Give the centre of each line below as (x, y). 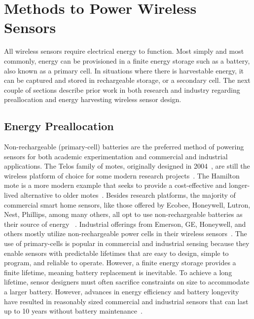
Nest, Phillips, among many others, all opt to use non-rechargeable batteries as (123, 214)
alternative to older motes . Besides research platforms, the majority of (128, 195)
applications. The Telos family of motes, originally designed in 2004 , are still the (127, 166)
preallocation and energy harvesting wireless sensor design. (93, 99)
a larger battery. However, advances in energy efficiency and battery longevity (122, 291)
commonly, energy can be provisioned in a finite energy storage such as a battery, (127, 60)
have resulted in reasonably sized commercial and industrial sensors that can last (126, 301)
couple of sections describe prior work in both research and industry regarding (122, 89)
